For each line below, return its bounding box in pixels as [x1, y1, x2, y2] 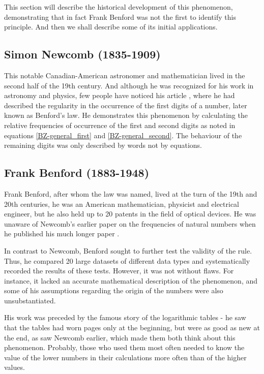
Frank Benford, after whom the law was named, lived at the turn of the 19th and [4, 188, 257, 199]
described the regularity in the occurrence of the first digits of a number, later [4, 100, 247, 110]
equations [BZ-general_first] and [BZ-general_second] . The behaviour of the [4, 130, 242, 140]
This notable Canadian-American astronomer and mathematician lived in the [4, 70, 245, 80]
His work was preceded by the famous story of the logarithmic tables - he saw [4, 312, 246, 323]
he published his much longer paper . [4, 228, 120, 239]
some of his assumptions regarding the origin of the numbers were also [4, 285, 223, 296]
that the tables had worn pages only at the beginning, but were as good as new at [4, 322, 260, 333]
